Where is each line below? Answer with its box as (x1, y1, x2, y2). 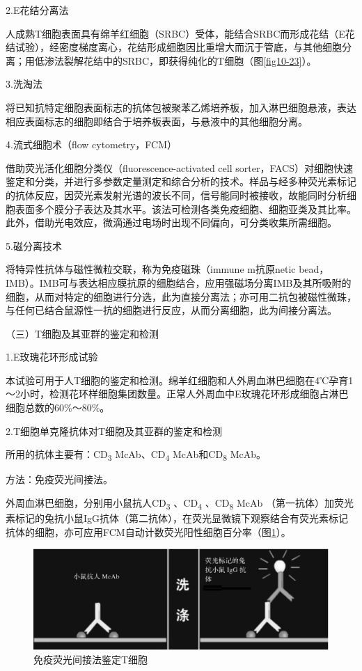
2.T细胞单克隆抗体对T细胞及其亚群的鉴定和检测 (6, 423, 223, 438)
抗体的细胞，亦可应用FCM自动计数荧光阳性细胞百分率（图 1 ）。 (6, 524, 291, 539)
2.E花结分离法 (6, 3, 69, 17)
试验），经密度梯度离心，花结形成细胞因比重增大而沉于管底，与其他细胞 (15, 40, 342, 54)
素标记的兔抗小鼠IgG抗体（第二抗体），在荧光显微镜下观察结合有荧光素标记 (6, 511, 349, 526)
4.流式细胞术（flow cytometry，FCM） (6, 137, 178, 152)
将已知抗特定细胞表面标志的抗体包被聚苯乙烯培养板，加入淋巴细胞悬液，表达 (6, 100, 356, 114)
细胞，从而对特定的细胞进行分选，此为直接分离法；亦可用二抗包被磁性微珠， (6, 289, 356, 303)
